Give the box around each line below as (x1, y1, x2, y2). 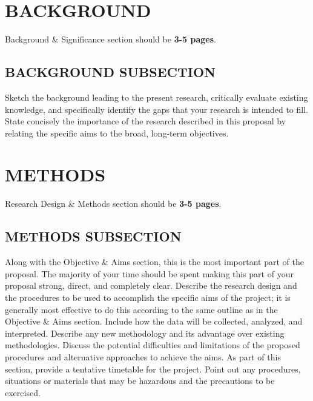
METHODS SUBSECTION (5, 227, 182, 246)
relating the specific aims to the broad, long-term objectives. (5, 126, 229, 139)
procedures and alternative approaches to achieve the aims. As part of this (5, 350, 281, 363)
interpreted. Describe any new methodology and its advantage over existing (5, 326, 285, 339)
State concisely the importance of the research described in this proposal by (5, 115, 286, 127)
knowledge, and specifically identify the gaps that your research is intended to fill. (5, 103, 308, 115)
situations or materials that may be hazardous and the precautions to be (5, 374, 275, 387)
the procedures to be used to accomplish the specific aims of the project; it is (5, 291, 291, 303)
